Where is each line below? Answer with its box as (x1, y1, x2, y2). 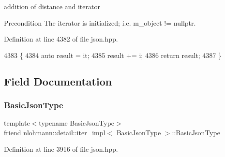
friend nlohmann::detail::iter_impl (4, 127, 105, 137)
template (4, 118, 30, 128)
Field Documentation (4, 73, 112, 88)
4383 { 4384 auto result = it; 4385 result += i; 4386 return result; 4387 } (4, 50, 222, 60)
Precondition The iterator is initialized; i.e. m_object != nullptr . (4, 17, 196, 28)
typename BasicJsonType (39, 118, 115, 128)
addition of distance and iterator (4, 1, 100, 11)
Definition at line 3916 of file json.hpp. (4, 143, 118, 154)
